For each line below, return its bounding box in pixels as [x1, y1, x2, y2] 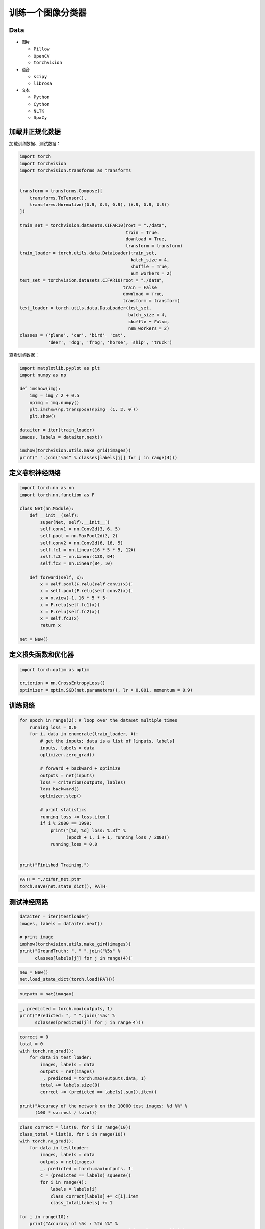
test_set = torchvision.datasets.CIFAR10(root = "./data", [19, 278, 164, 283]
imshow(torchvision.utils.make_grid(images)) [19, 448, 131, 453]
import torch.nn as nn [19, 485, 74, 491]
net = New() [19, 637, 49, 642]
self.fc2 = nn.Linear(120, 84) [40, 554, 115, 559]
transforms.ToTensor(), [29, 195, 87, 201]
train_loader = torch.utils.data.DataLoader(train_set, [19, 250, 157, 256]
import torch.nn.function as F [19, 492, 95, 497]
